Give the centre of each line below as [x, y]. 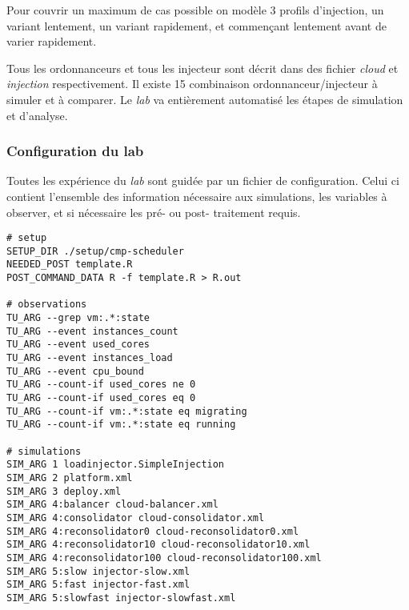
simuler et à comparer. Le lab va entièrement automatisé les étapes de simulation [205, 99]
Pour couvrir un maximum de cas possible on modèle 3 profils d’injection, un [195, 10]
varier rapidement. [52, 41]
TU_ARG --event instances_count [92, 331]
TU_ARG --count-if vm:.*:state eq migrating [127, 411]
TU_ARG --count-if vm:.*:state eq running [121, 425]
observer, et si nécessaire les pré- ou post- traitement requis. [154, 212]
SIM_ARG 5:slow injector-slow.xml [98, 571]
